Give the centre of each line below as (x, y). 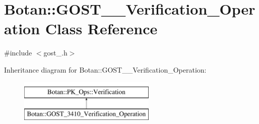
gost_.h (55, 53)
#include (18, 53)
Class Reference (101, 28)
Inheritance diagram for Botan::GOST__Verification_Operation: (105, 69)
